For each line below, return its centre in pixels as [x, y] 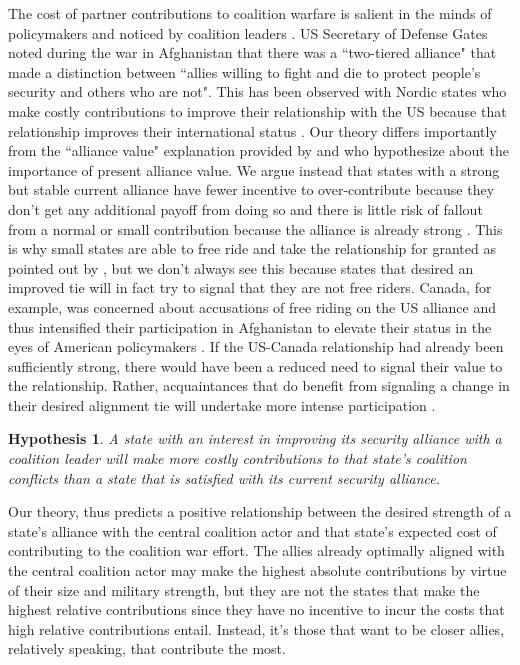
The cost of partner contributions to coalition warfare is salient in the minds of [250, 13]
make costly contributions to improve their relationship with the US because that [257, 110]
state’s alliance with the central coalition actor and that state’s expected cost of [252, 530]
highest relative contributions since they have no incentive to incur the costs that [256, 609]
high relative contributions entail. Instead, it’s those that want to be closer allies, [256, 628]
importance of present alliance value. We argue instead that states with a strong [254, 169]
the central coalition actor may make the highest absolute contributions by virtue [257, 570]
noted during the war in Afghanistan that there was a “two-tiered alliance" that [252, 52]
